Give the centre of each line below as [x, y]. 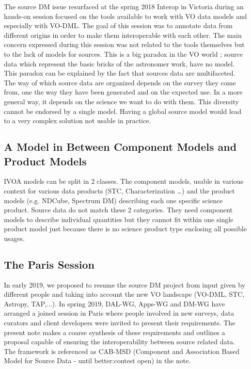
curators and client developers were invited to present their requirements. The [120, 323]
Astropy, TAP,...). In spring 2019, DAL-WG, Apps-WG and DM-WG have [115, 303]
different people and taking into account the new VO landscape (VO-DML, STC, [124, 294]
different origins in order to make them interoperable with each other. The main [123, 35]
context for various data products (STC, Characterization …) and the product [119, 190]
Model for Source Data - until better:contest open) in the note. [97, 361]
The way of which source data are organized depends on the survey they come [120, 82]
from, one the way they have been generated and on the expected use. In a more [123, 92]
